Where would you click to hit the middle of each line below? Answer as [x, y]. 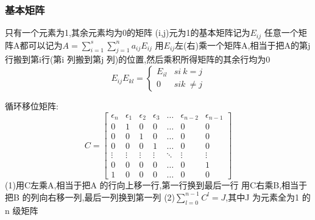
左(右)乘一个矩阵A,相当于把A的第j [243, 45]
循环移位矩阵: [32, 106]
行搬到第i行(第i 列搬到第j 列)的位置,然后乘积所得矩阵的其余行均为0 [138, 59]
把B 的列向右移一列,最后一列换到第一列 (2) [90, 197]
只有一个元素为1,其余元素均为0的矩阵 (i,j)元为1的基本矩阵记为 [128, 33]
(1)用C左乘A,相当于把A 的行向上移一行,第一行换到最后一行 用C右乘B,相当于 [156, 185]
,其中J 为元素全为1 [263, 197]
